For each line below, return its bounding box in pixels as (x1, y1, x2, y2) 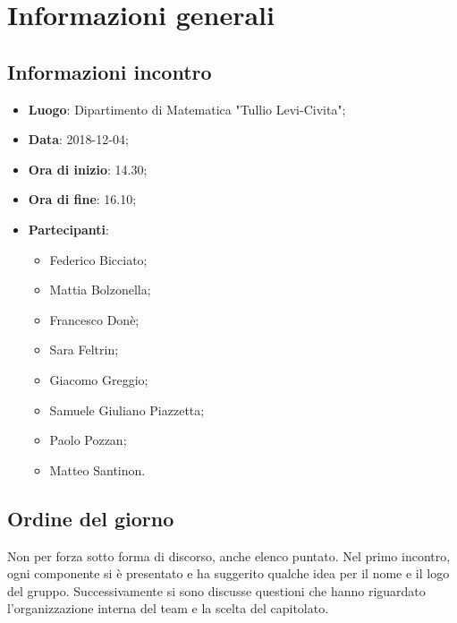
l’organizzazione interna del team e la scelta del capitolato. (7, 599, 329, 618)
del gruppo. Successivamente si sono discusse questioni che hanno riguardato (7, 581, 426, 600)
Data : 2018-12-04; (28, 130, 129, 149)
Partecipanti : (28, 219, 109, 238)
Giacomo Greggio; (49, 370, 148, 388)
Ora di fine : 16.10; (28, 190, 137, 209)
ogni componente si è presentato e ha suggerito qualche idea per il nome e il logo (7, 564, 450, 583)
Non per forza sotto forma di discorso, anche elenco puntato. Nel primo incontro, (7, 546, 451, 565)
